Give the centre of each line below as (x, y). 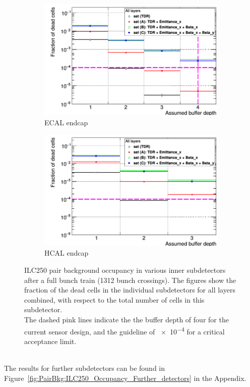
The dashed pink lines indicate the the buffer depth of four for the (127, 319)
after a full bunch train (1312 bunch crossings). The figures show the (130, 280)
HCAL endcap (67, 253)
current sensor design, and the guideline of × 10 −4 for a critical (124, 330)
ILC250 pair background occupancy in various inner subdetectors (125, 270)
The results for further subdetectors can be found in (85, 368)
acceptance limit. (50, 341)
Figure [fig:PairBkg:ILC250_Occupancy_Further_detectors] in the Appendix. (125, 378)
